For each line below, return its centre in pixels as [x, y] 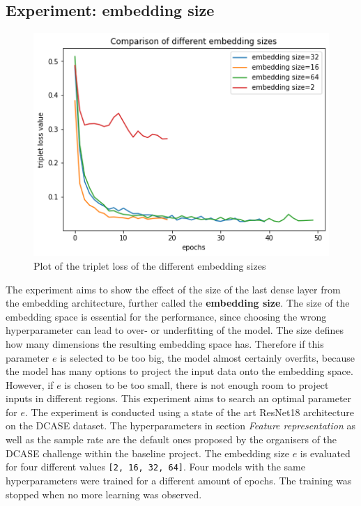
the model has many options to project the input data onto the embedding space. [179, 371]
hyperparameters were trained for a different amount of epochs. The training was [179, 480]
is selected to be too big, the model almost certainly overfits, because [207, 357]
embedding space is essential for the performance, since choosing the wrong [166, 316]
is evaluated [325, 453]
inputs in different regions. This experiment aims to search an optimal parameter [179, 398]
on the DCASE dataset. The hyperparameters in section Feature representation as [180, 426]
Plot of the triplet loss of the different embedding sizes [150, 265]
